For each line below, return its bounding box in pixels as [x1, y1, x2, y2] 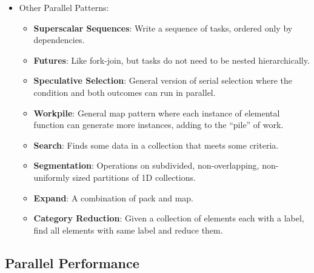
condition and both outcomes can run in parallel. [33, 86, 216, 98]
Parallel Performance [5, 253, 139, 272]
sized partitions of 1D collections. [72, 170, 196, 183]
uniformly [33, 170, 70, 183]
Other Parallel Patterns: [19, 1, 109, 13]
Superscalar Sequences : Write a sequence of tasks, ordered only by [33, 21, 293, 34]
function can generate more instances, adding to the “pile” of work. [33, 118, 284, 131]
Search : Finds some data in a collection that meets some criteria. [33, 138, 279, 151]
